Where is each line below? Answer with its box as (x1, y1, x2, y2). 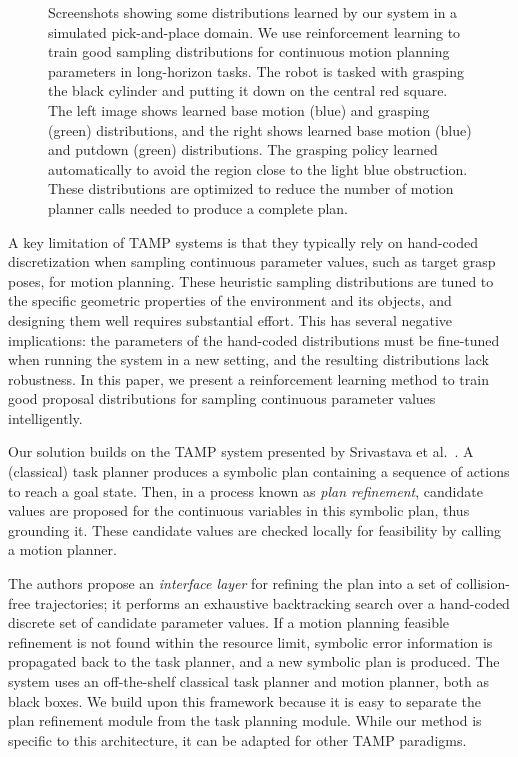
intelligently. (8, 407, 83, 428)
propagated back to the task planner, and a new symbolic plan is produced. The (8, 651, 500, 672)
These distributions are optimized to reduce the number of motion (48, 178, 454, 199)
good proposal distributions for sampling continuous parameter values (8, 388, 436, 409)
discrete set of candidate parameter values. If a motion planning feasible (8, 612, 450, 633)
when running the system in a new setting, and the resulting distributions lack (8, 349, 489, 370)
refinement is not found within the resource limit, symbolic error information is (8, 631, 493, 652)
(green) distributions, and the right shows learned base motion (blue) (48, 119, 472, 140)
